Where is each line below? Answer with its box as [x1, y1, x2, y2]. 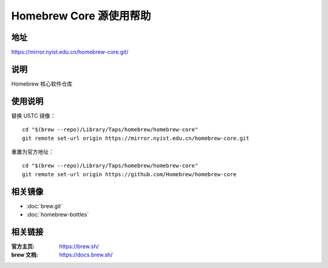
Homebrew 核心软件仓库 [11, 80, 73, 88]
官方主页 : [11, 243, 35, 250]
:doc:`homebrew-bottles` [26, 211, 89, 218]
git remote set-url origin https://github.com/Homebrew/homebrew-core [22, 171, 237, 177]
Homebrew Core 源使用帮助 [11, 9, 151, 22]
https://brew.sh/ [59, 243, 100, 250]
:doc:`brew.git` [26, 202, 63, 210]
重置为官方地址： [11, 148, 54, 156]
